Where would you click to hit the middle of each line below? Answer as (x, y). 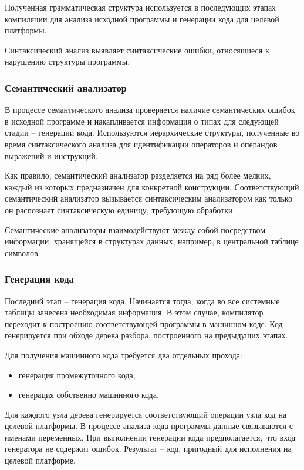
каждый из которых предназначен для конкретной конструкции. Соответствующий (152, 187)
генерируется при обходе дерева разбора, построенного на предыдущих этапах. (146, 335)
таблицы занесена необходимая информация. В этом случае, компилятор (134, 312)
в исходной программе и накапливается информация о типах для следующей (142, 121)
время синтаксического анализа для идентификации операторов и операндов (141, 144)
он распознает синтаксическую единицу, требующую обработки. (120, 209)
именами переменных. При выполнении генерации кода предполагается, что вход (150, 437)
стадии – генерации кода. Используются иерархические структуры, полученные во (152, 132)
